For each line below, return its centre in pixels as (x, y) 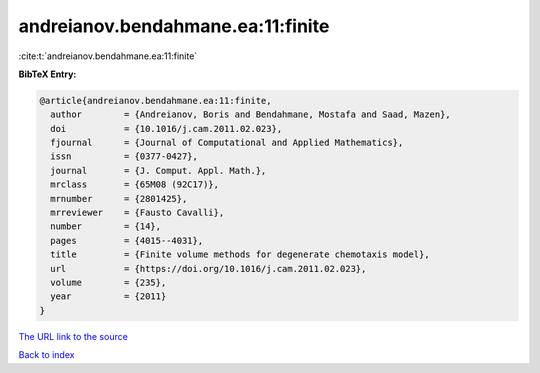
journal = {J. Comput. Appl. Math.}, (158, 170)
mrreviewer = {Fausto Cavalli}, (137, 213)
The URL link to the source (73, 336)
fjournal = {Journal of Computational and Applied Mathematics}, (227, 143)
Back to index (46, 355)
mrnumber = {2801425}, (119, 198)
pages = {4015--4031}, (127, 240)
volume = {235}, (108, 282)
